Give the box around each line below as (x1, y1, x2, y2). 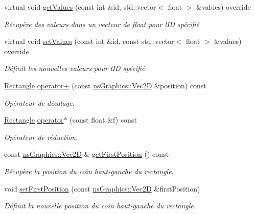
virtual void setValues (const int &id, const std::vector (4, 36, 174, 46)
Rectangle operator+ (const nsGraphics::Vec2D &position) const (4, 80, 206, 90)
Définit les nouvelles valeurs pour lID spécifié (4, 63, 145, 74)
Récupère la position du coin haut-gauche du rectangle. (4, 165, 174, 176)
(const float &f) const (69, 114, 137, 125)
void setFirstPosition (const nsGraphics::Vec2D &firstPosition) (4, 183, 200, 194)
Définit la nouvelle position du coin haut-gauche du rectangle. (4, 200, 196, 211)
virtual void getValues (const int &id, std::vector (4, 2, 156, 12)
